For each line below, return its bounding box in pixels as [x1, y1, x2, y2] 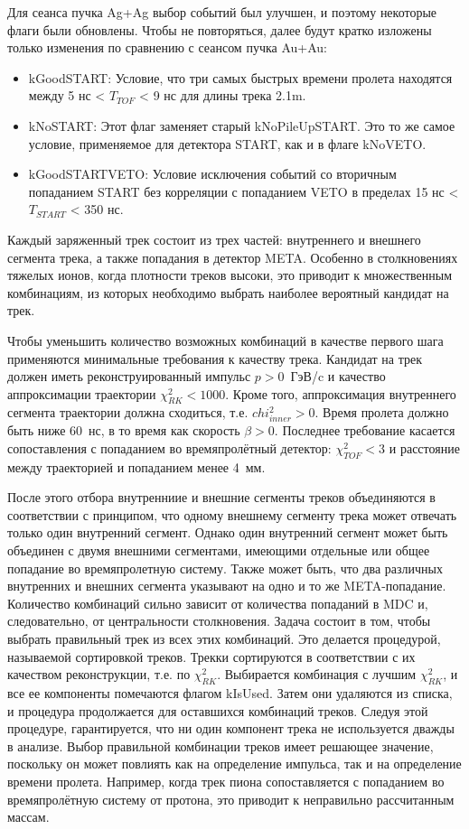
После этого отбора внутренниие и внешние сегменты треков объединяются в [7, 488, 436, 507]
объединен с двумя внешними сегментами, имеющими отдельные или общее [7, 540, 430, 559]
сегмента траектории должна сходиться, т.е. [7, 403, 249, 422]
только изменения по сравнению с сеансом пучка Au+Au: [7, 38, 327, 57]
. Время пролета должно [314, 403, 449, 422]
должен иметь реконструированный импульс [7, 367, 251, 386]
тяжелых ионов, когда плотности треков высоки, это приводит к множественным [7, 265, 453, 284]
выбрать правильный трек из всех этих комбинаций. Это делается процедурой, [7, 629, 441, 647]
